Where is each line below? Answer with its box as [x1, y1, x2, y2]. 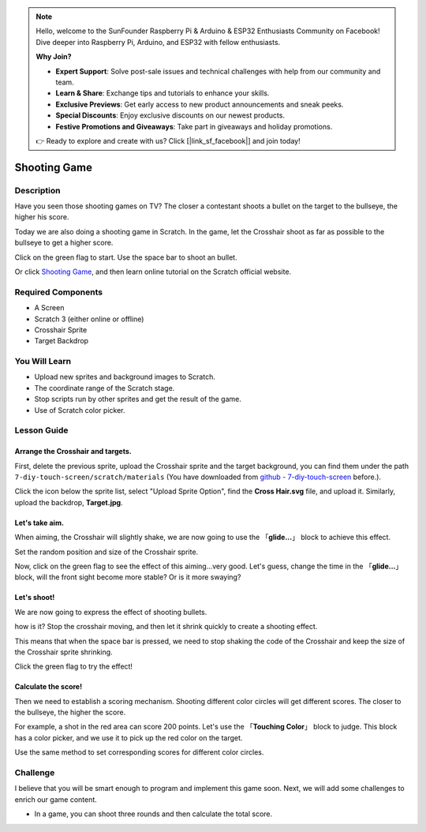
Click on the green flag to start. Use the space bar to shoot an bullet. [14, 253, 237, 262]
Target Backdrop [34, 336, 89, 346]
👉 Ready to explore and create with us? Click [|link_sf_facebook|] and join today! [35, 136, 301, 145]
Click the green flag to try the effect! [14, 661, 133, 671]
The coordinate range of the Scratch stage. [34, 383, 175, 392]
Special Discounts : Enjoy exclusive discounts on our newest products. [55, 111, 286, 120]
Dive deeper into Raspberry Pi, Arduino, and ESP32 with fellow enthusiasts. [35, 37, 281, 47]
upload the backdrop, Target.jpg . [14, 497, 123, 507]
